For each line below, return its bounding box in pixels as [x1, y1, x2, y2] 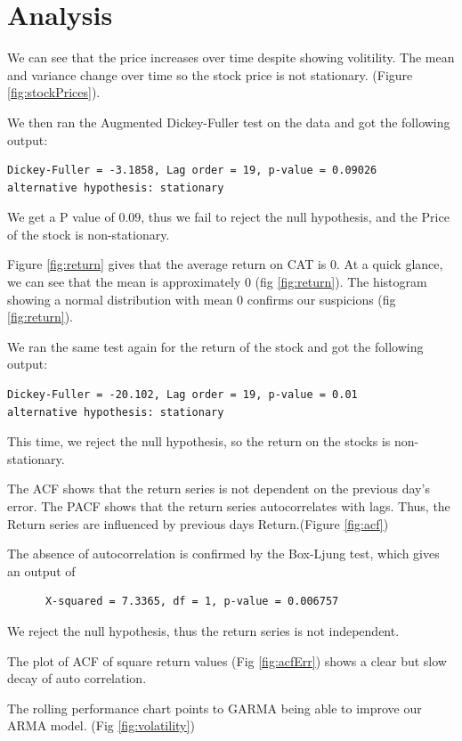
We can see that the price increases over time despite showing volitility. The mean [7, 48, 455, 67]
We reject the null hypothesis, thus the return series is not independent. [7, 621, 400, 639]
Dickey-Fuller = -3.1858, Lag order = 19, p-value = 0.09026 [7, 164, 377, 177]
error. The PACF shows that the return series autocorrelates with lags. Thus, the [7, 497, 450, 515]
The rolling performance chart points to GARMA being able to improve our [7, 698, 422, 717]
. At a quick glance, [336, 255, 443, 273]
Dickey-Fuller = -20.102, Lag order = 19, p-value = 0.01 [7, 388, 358, 402]
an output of [7, 561, 76, 580]
